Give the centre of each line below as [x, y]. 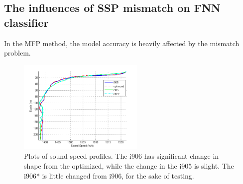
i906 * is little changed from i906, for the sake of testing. [109, 175]
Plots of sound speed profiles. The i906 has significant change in [121, 156]
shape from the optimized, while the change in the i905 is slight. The [129, 166]
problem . [17, 53]
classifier [26, 22]
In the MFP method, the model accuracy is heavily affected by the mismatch [122, 43]
